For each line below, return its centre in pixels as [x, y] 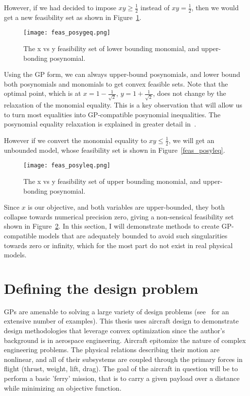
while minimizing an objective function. [63, 387]
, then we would [215, 7]
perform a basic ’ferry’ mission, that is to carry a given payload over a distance [122, 378]
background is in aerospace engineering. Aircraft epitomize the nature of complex [125, 340]
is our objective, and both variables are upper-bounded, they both [126, 207]
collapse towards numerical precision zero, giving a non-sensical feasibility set [119, 216]
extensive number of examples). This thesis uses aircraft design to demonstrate [121, 321]
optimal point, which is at [43, 93]
